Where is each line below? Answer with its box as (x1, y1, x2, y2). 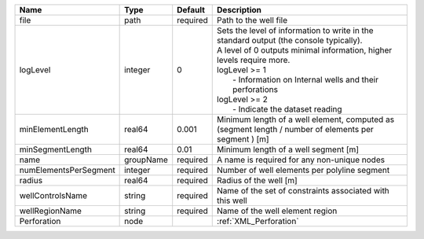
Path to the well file (217, 15, 288, 25)
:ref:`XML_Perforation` (217, 216, 299, 226)
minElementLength (19, 124, 90, 134)
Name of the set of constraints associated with (217, 186, 390, 196)
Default (177, 5, 206, 15)
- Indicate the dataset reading (232, 104, 342, 114)
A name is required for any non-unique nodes (217, 154, 385, 165)
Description (217, 5, 262, 15)
